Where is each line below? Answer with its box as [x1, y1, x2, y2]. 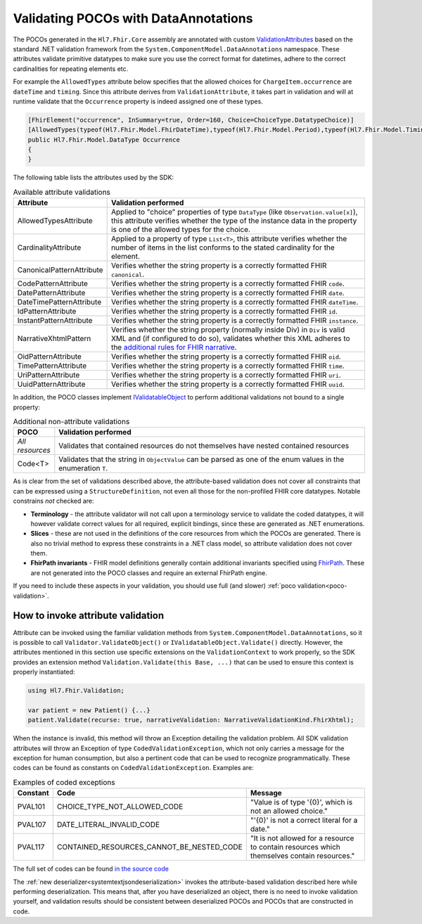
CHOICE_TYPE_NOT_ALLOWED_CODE [56, 802, 184, 811]
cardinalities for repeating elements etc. [13, 64, 129, 73]
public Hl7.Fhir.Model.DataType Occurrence [27, 136, 181, 143]
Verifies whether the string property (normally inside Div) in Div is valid [110, 325, 345, 335]
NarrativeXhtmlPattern [17, 334, 91, 344]
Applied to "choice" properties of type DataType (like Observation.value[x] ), [110, 207, 358, 217]
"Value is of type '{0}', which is [250, 797, 353, 807]
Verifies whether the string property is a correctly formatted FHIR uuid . [110, 380, 345, 390]
